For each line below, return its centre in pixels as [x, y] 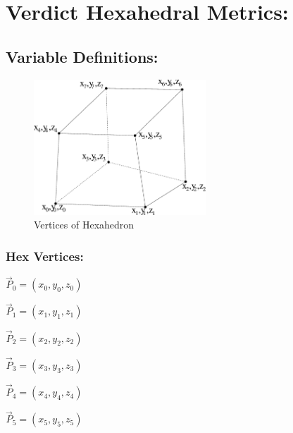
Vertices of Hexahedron [84, 225]
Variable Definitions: [82, 56]
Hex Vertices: [45, 256]
